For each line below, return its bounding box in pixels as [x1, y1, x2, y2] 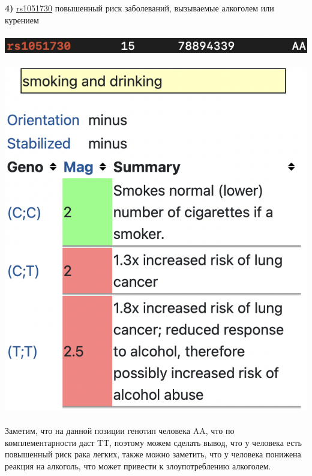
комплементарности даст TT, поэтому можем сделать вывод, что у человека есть [5, 436, 302, 448]
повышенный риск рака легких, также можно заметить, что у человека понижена [5, 448, 301, 460]
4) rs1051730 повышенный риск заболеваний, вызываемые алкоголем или [5, 2, 274, 14]
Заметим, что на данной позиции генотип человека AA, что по [5, 424, 235, 437]
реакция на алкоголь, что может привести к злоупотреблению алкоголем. [5, 460, 271, 472]
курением [5, 13, 39, 26]
